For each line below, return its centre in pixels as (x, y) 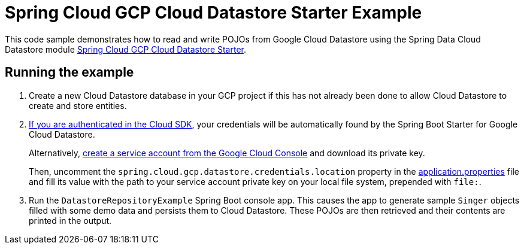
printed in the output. (70, 220)
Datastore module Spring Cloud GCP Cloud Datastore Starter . (126, 49)
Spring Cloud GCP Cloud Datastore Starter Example (213, 13)
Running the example (69, 72)
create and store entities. (78, 105)
